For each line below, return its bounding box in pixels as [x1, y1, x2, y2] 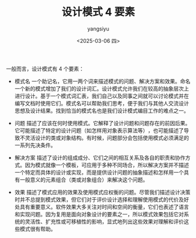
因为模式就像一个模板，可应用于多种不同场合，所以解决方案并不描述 [25, 161, 189, 168]
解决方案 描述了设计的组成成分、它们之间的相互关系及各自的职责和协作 [14, 154, 185, 161]
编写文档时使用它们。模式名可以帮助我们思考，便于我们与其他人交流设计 [14, 99, 189, 106]
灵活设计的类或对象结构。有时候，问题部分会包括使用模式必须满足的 [25, 134, 189, 141]
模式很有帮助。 [19, 225, 56, 232]
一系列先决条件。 [14, 142, 56, 149]
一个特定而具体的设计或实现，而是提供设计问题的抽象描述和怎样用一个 [14, 169, 184, 176]
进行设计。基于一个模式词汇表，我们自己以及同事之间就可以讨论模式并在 [14, 92, 189, 99]
